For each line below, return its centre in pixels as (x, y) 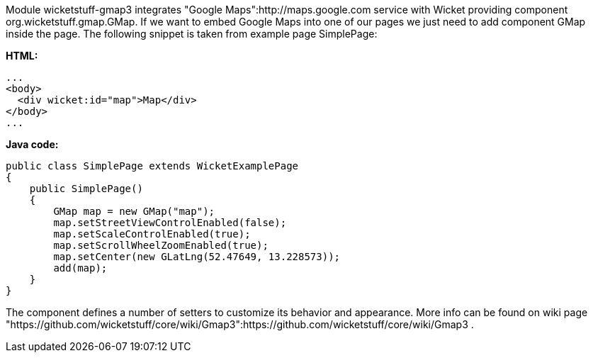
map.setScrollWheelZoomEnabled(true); (161, 245)
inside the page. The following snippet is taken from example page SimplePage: (192, 34)
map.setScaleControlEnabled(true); (152, 234)
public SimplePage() (86, 189)
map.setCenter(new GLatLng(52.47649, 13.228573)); (197, 257)
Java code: (32, 144)
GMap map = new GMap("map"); (134, 211)
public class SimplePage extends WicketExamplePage (152, 166)
